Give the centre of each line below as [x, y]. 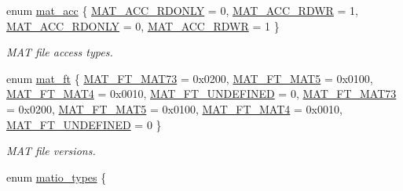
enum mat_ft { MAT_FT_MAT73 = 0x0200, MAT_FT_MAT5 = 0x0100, [190, 78]
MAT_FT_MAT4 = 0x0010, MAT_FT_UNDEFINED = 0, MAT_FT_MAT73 [201, 94]
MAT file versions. [51, 151]
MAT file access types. [60, 52]
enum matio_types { [57, 177]
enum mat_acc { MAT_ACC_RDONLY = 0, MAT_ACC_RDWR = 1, [182, 10]
